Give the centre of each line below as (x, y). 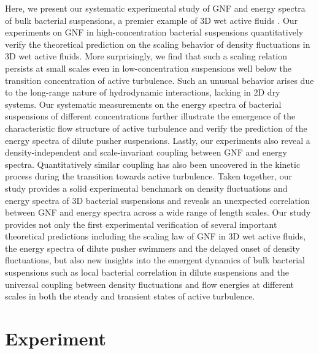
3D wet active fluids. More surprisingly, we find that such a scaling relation (146, 56)
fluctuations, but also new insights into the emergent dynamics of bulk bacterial (155, 260)
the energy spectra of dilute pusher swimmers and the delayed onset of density (152, 248)
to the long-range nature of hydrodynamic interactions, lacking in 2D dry (143, 92)
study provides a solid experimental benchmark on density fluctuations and (146, 188)
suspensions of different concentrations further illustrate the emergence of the (150, 116)
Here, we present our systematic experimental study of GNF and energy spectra (155, 8)
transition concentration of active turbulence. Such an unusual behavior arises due (159, 80)
